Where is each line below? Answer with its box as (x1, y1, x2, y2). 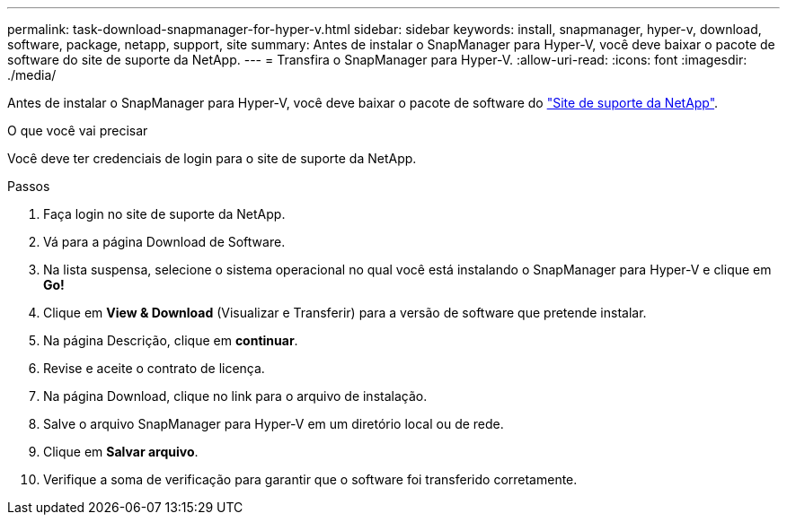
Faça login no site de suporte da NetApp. (43, 206, 286, 222)
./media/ (7, 67, 57, 83)
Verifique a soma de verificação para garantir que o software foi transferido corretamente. (43, 472, 578, 487)
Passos (7, 178, 50, 194)
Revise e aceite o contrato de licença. (43, 361, 265, 376)
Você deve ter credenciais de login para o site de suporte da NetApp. (7, 151, 417, 166)
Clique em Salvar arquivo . (43, 444, 199, 459)
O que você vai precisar (7, 123, 148, 138)
